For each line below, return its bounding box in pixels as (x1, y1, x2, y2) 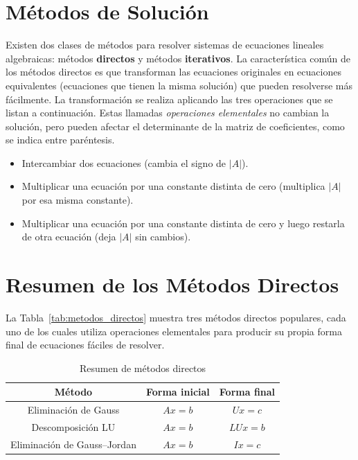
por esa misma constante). (21, 193, 134, 207)
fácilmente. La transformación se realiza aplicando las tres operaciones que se (6, 91, 333, 106)
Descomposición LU (31, 420, 116, 434)
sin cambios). (135, 229, 191, 244)
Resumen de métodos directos (80, 360, 206, 375)
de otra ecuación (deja (21, 229, 116, 244)
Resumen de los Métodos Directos (6, 270, 339, 299)
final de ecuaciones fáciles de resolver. (6, 337, 165, 352)
